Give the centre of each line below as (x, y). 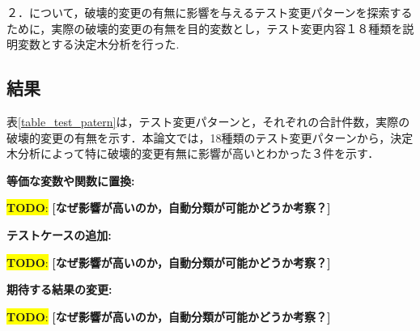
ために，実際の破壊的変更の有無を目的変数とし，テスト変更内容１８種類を (205, 28)
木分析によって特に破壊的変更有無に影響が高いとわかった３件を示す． (193, 153)
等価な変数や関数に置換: (71, 180)
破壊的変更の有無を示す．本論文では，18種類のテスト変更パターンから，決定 (210, 137)
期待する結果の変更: (59, 289)
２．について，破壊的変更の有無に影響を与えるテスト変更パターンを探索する (210, 12)
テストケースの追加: (59, 234)
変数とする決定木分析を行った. (98, 44)
